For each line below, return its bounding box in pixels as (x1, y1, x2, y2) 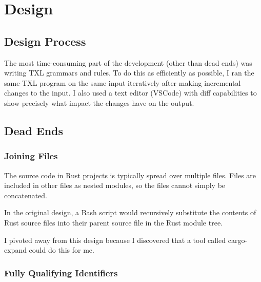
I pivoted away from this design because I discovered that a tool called (4, 234, 226, 245)
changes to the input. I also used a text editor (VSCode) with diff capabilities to (4, 87, 257, 98)
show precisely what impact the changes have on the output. (4, 97, 194, 108)
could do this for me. (29, 245, 94, 255)
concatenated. (4, 190, 47, 200)
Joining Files (4, 149, 58, 162)
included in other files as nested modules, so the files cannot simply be (4, 180, 226, 191)
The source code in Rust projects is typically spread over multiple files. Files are (4, 170, 256, 180)
